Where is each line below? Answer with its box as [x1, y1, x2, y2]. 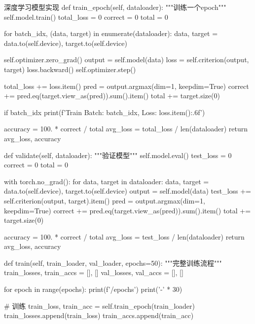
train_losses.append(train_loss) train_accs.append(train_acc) [4, 310, 194, 321]
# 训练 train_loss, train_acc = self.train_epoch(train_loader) [4, 300, 195, 311]
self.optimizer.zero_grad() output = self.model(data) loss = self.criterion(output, [4, 54, 249, 65]
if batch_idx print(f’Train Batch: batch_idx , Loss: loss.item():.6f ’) [4, 107, 205, 117]
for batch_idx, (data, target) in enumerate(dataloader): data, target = [4, 28, 218, 39]
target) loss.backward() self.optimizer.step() [4, 64, 136, 74]
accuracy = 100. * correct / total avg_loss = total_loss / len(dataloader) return [4, 123, 248, 134]
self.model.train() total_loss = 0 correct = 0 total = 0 [4, 11, 168, 22]
